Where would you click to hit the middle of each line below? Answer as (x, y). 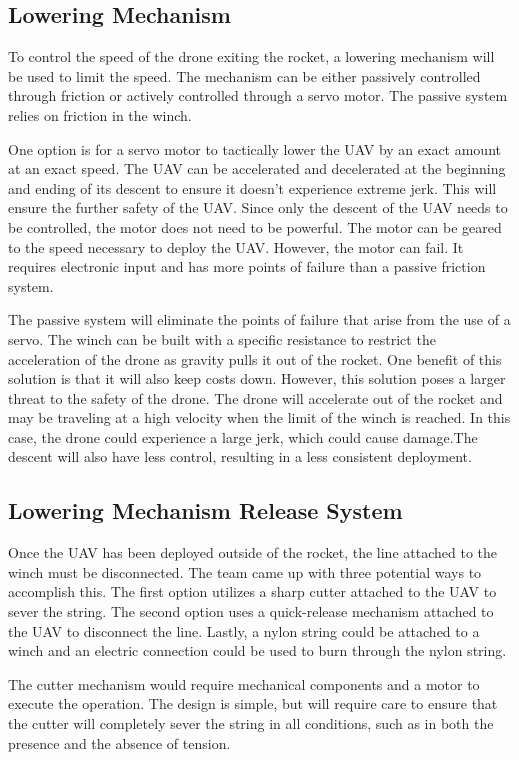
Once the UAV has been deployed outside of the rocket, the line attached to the (252, 552)
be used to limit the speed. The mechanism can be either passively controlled (244, 75)
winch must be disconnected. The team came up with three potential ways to (245, 571)
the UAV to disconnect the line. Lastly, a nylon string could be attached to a (244, 630)
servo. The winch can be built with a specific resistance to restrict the (222, 338)
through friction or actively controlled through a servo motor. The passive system (258, 95)
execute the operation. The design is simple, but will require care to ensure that (253, 703)
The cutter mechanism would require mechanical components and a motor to (244, 683)
